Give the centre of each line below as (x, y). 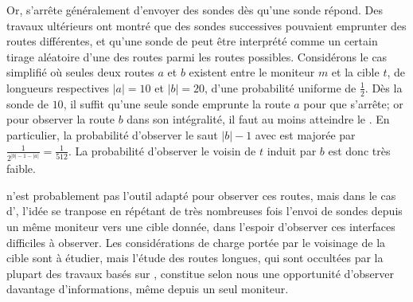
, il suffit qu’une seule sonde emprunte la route (177, 103)
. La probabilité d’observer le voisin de (162, 150)
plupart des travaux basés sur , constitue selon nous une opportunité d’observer (200, 273)
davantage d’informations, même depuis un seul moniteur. (148, 289)
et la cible (355, 72)
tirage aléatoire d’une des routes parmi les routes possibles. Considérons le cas (197, 56)
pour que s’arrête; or (353, 103)
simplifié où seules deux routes (80, 72)
